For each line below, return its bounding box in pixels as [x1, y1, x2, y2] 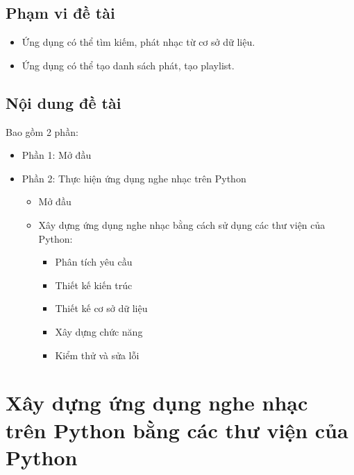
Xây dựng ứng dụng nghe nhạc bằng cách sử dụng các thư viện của [38, 217, 326, 232]
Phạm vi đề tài [6, 2, 115, 24]
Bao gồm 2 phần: [6, 124, 78, 139]
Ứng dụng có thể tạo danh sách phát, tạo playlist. [22, 58, 235, 72]
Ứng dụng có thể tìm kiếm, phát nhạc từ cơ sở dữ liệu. [22, 35, 255, 49]
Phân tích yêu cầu [55, 254, 133, 269]
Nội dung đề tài [6, 92, 121, 113]
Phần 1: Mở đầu [22, 148, 92, 162]
